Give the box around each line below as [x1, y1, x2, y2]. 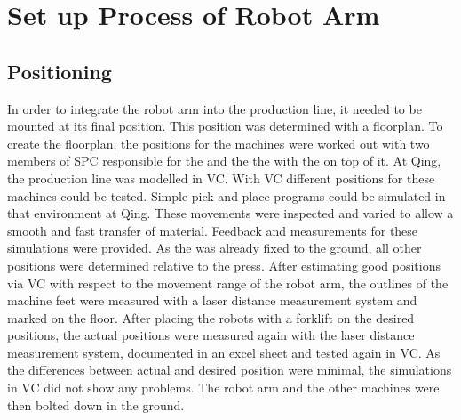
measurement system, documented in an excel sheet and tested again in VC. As [7, 343, 441, 361]
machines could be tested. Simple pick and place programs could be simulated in [7, 186, 446, 205]
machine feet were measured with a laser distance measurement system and [7, 291, 417, 310]
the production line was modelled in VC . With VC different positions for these [7, 168, 435, 187]
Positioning [7, 57, 112, 85]
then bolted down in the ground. [7, 395, 185, 414]
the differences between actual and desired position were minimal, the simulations [7, 360, 452, 379]
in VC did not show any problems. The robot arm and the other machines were [7, 378, 440, 397]
